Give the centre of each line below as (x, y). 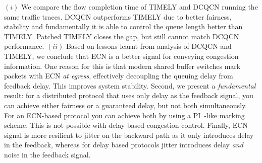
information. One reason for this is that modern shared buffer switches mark (122, 66)
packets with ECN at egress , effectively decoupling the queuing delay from (119, 76)
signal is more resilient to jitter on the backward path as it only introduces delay (129, 135)
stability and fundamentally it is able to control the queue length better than (123, 26)
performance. (24, 46)
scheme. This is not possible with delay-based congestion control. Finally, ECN (126, 125)
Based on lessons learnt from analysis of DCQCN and (149, 46)
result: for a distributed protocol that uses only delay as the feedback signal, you (129, 95)
